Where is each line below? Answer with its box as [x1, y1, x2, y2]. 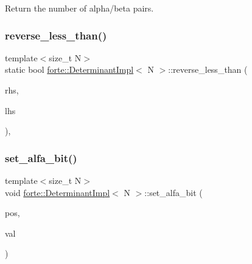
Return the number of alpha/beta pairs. [5, 2, 154, 14]
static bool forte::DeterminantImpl [5, 63, 134, 76]
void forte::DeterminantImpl [5, 186, 110, 198]
